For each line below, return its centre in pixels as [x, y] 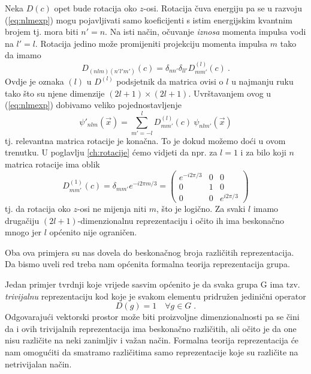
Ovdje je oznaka [34, 81]
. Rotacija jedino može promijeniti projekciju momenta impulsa [151, 43]
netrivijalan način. [38, 363]
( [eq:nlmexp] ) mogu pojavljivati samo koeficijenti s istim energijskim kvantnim [149, 20]
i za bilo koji [263, 152]
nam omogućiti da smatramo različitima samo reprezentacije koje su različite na [152, 351]
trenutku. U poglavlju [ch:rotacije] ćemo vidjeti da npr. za [111, 152]
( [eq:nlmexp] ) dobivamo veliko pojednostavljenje [93, 105]
